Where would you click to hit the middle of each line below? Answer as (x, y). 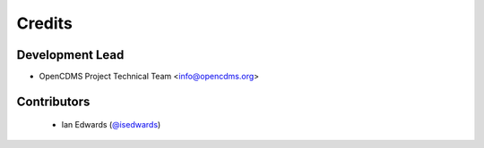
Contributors (53, 101)
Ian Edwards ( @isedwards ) (111, 125)
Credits (45, 23)
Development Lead (70, 55)
